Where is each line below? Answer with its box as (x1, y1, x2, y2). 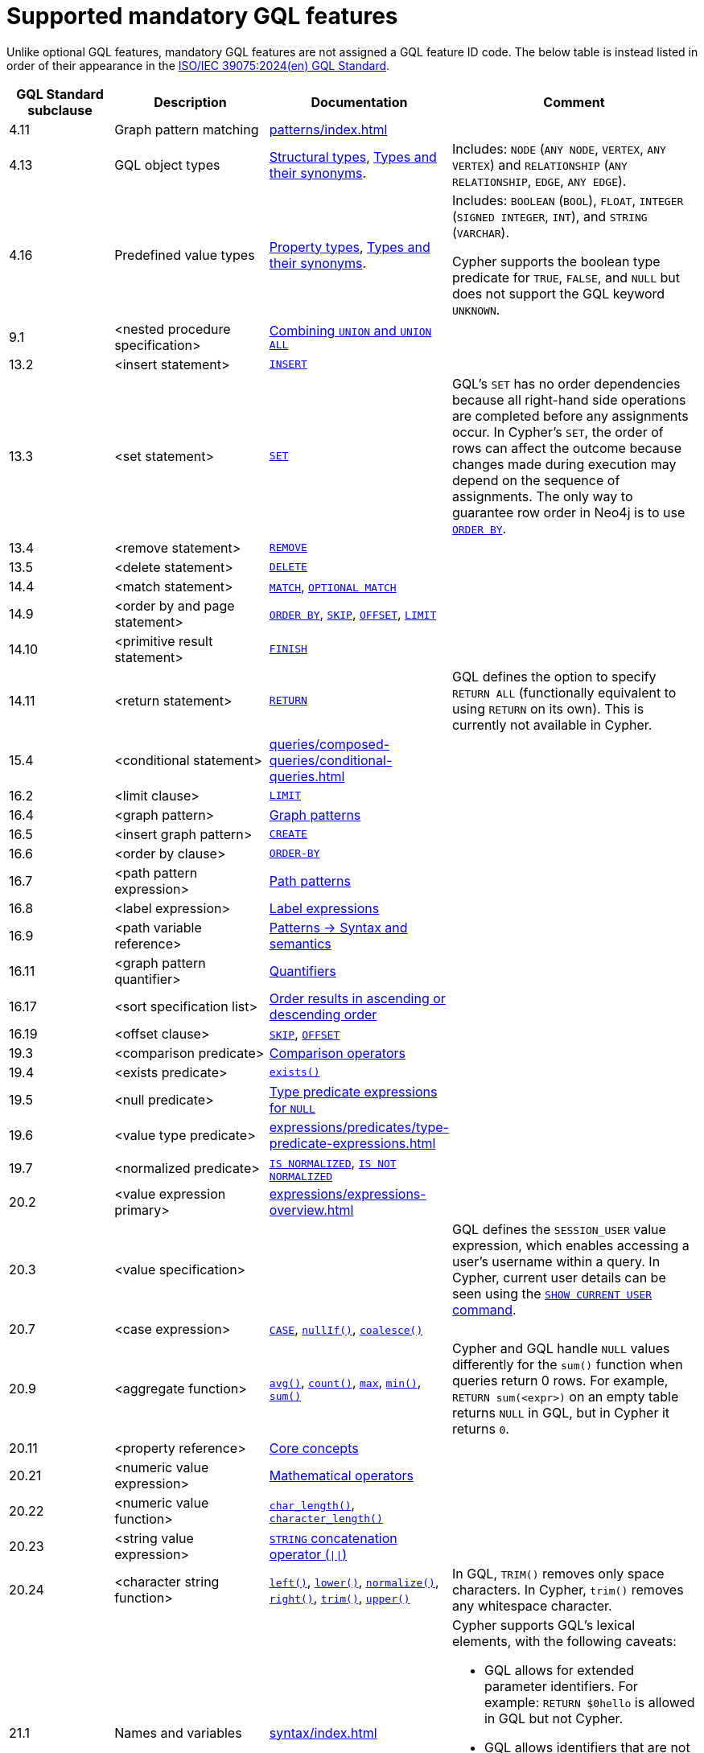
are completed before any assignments (451, 407, 689, 424)
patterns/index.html (269, 121, 388, 138)
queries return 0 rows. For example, (451, 1372, 669, 1389)
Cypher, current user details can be (451, 1269, 666, 1286)
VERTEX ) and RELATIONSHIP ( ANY (451, 156, 628, 173)
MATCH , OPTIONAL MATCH (269, 578, 397, 595)
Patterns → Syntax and (269, 919, 408, 936)
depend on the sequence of (451, 471, 620, 488)
